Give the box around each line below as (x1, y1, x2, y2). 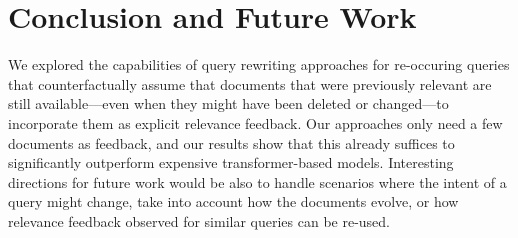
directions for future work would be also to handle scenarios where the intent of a (8, 171, 507, 192)
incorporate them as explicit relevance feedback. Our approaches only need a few (8, 112, 503, 133)
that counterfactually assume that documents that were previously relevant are (8, 73, 492, 94)
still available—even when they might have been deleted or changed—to (8, 93, 449, 114)
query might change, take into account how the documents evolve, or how (8, 191, 459, 212)
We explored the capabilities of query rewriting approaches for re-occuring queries (8, 54, 510, 75)
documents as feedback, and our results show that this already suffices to (8, 132, 455, 153)
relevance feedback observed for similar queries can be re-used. (8, 210, 391, 231)
